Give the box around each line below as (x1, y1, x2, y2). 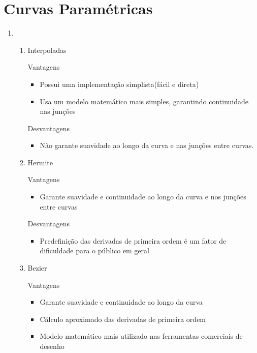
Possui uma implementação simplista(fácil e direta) (40, 78, 199, 89)
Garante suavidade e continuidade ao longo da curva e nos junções (40, 191, 246, 202)
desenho (40, 341, 65, 351)
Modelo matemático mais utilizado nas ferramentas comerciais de (40, 331, 243, 341)
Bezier (27, 262, 47, 273)
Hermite (27, 157, 53, 167)
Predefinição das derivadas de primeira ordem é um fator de (40, 235, 227, 246)
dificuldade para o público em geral (40, 245, 149, 256)
